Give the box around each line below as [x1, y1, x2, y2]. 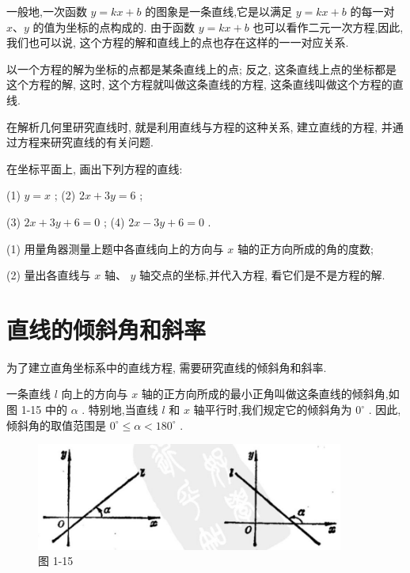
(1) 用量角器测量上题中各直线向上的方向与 [6, 240, 224, 256]
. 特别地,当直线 [82, 401, 158, 418]
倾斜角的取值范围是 [6, 416, 106, 433]
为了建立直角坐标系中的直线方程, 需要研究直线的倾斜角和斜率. [6, 359, 327, 375]
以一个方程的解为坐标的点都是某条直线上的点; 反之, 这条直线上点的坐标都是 [6, 60, 397, 77]
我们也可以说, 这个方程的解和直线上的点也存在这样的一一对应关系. [6, 34, 349, 51]
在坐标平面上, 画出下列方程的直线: [6, 160, 183, 176]
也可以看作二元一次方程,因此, [252, 18, 404, 35]
